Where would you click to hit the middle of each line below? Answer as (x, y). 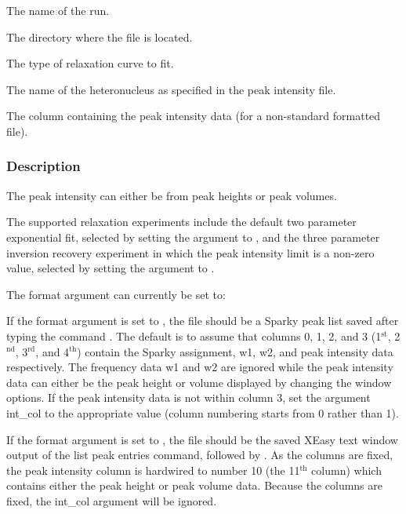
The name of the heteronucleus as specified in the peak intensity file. (171, 89)
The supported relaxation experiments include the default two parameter (181, 222)
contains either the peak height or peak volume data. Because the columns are (195, 485)
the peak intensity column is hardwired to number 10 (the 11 (153, 470)
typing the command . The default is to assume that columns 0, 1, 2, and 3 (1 (194, 335)
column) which (346, 470)
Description (43, 166)
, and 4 (53, 351)
